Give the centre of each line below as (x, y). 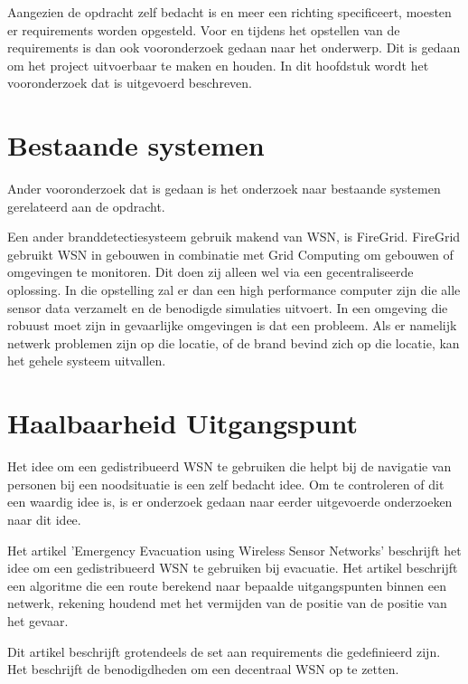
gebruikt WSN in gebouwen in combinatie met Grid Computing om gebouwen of (230, 254)
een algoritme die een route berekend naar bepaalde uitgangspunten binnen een (227, 585)
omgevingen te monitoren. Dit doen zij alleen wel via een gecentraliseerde (211, 272)
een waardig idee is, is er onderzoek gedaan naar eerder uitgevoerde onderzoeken (230, 502)
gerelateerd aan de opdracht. (86, 206)
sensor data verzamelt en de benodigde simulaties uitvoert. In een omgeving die (228, 307)
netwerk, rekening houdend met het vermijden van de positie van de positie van (227, 603)
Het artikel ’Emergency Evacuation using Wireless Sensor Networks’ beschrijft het (234, 550)
